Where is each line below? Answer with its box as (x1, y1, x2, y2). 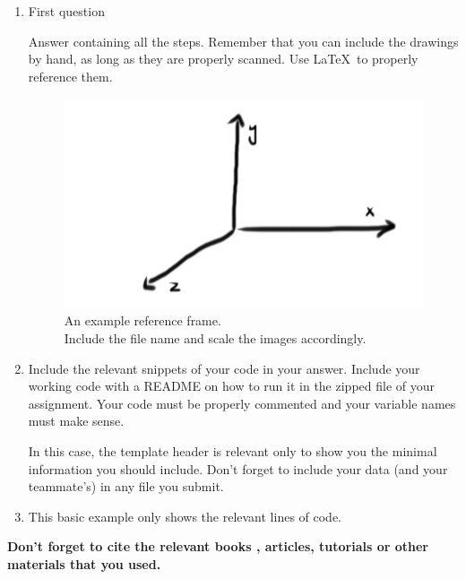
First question (28, 2, 105, 20)
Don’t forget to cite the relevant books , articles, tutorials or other (7, 537, 429, 556)
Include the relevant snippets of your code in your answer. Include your (28, 359, 420, 377)
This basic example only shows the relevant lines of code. (28, 506, 342, 525)
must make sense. (28, 411, 125, 430)
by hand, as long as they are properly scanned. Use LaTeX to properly (28, 49, 419, 68)
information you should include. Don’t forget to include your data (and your (28, 459, 448, 478)
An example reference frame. (64, 311, 221, 330)
